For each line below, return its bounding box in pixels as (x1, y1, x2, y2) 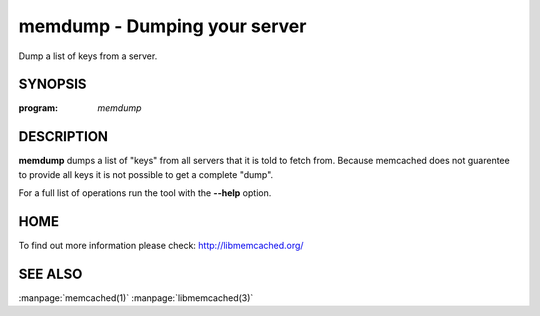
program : (18, 102, 59, 114)
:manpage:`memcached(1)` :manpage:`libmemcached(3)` (18, 291, 254, 304)
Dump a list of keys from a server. (18, 50, 158, 62)
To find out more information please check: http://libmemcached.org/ (18, 240, 304, 252)
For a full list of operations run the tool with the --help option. (18, 187, 272, 199)
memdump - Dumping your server (18, 15, 307, 37)
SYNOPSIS (18, 76, 87, 93)
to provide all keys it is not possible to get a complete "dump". (18, 168, 274, 180)
